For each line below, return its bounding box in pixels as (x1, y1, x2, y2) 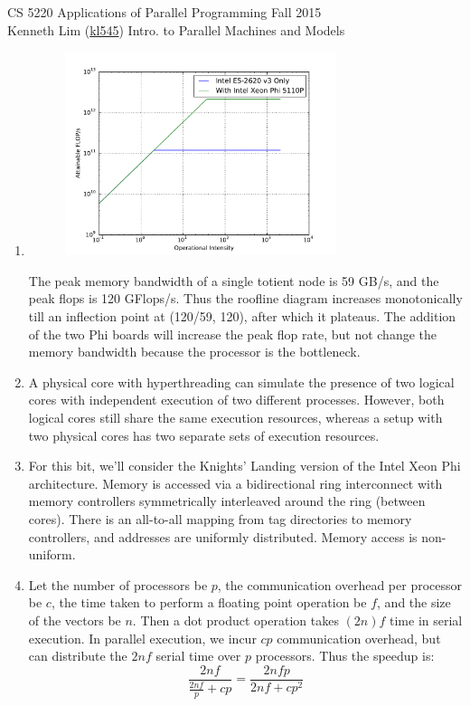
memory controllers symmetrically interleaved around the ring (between (28, 491, 426, 510)
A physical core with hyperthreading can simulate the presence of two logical (28, 372, 455, 391)
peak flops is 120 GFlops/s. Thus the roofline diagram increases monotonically (28, 289, 463, 308)
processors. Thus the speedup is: (255, 646, 435, 665)
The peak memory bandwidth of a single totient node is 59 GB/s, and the (28, 271, 439, 290)
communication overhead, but (277, 628, 441, 647)
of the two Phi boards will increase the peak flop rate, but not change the (28, 324, 437, 343)
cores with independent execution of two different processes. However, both (28, 390, 445, 409)
